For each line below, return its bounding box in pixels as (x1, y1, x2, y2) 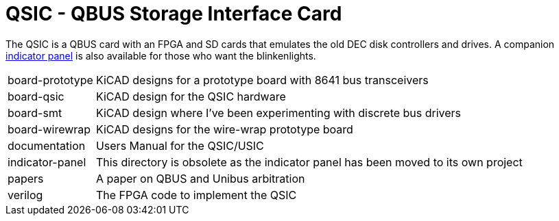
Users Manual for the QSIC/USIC (95, 138, 264, 153)
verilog (8, 187, 43, 202)
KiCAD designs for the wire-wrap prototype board (95, 122, 353, 136)
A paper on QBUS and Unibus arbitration (95, 171, 305, 185)
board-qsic (8, 89, 64, 103)
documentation (8, 138, 86, 153)
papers (8, 171, 44, 185)
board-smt (8, 105, 62, 120)
